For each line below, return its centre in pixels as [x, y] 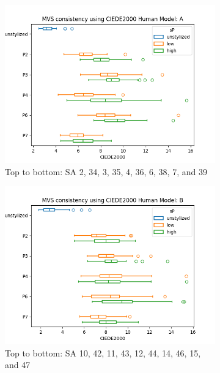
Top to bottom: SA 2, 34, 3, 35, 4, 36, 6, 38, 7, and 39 [106, 171]
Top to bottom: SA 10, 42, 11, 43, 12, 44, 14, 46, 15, [103, 352]
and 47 [18, 365]
